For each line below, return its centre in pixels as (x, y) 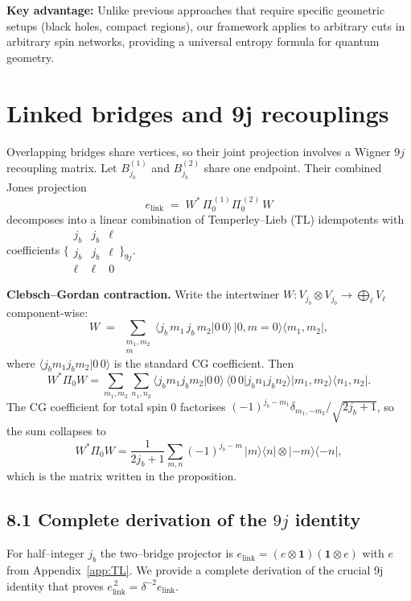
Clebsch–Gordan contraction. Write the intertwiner (143, 294)
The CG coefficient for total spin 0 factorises (116, 406)
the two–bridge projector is (166, 553)
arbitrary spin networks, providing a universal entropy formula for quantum (193, 41)
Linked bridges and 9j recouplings (198, 112)
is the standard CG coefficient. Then (204, 362)
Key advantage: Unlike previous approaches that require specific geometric (196, 10)
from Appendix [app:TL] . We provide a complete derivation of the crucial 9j (195, 569)
